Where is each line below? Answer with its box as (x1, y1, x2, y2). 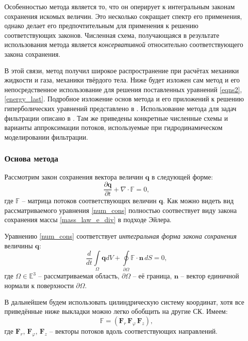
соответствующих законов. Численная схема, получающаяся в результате (4, 30, 219, 40)
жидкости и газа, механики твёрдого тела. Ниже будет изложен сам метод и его (4, 75, 240, 85)
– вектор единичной (181, 271, 239, 281)
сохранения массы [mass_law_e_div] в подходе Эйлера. (4, 214, 172, 225)
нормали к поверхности (4, 280, 74, 291)
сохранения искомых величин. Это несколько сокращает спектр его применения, (4, 11, 242, 21)
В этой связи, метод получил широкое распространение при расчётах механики (4, 65, 239, 75)
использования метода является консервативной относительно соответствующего (4, 39, 244, 49)
